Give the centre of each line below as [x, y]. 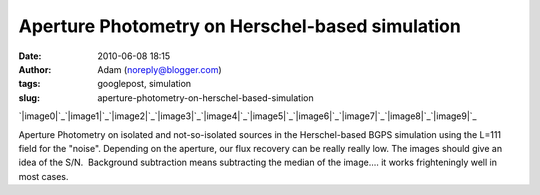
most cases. [43, 176]
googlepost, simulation [144, 84]
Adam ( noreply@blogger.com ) [159, 69]
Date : [30, 56]
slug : [29, 97]
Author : [35, 69]
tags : [29, 84]
